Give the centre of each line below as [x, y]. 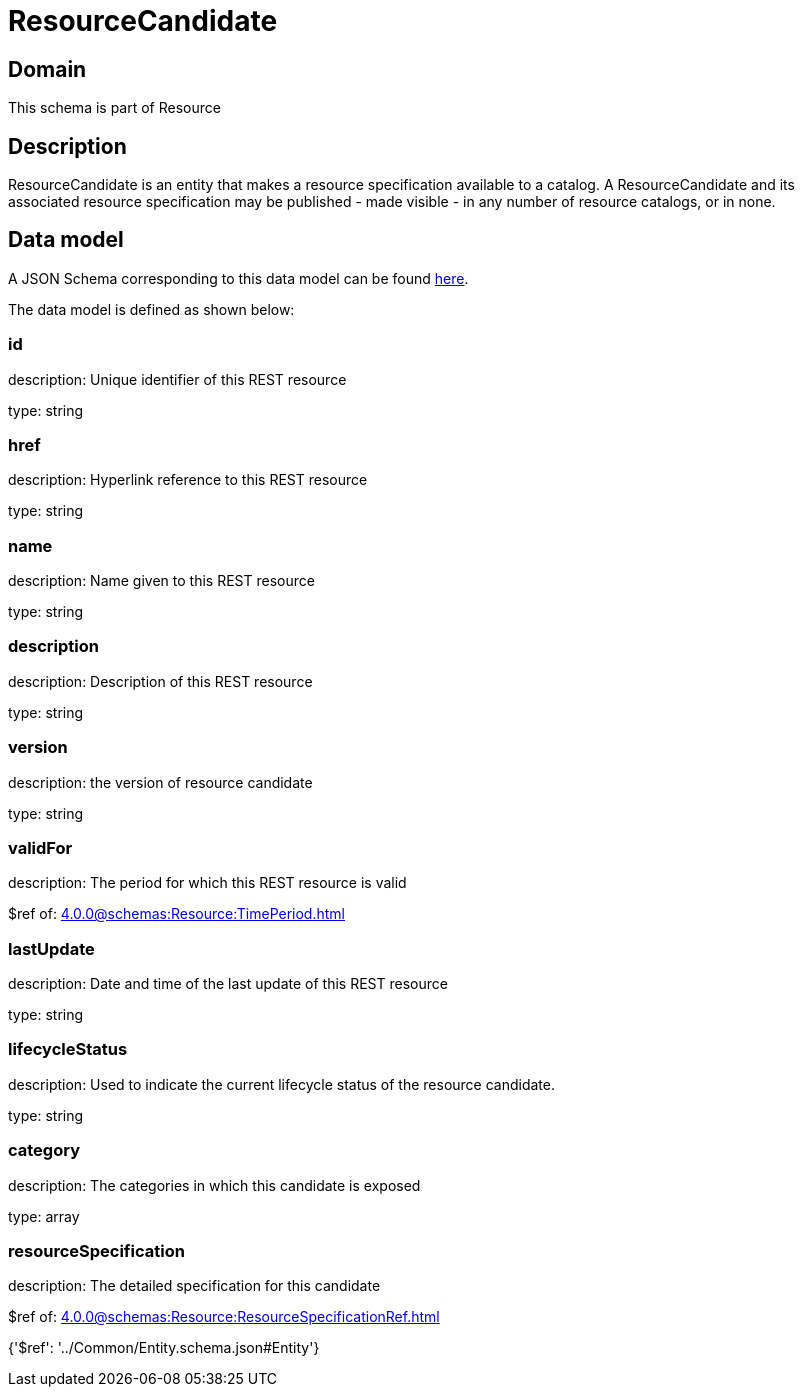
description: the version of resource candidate [160, 782]
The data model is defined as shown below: [151, 309]
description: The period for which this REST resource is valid [207, 883]
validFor [40, 847]
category [44, 1150]
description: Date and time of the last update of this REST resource [228, 984]
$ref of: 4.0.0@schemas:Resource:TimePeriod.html [176, 914]
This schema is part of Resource [114, 108]
